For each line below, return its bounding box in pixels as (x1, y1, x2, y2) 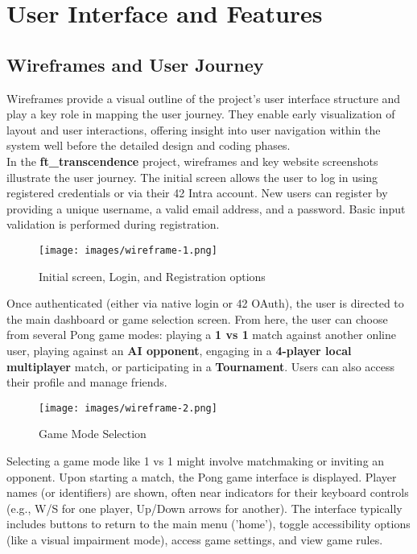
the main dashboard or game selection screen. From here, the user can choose (6, 310, 388, 327)
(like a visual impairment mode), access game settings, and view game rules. (6, 531, 383, 548)
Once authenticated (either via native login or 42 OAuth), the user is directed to (6, 295, 404, 312)
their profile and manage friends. (6, 374, 167, 391)
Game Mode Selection (39, 425, 147, 442)
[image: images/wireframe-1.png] (39, 244, 217, 256)
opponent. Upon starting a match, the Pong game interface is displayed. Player (6, 468, 397, 485)
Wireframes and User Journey (6, 52, 264, 76)
